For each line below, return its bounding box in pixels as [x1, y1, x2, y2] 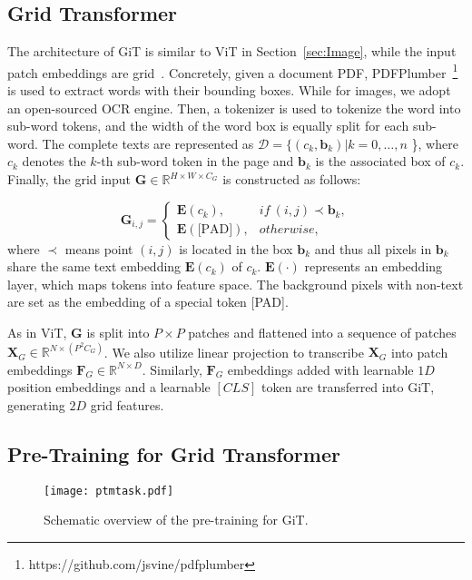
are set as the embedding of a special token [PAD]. [7, 292, 289, 311]
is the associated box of [315, 152, 446, 171]
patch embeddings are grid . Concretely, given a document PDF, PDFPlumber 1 [7, 60, 458, 82]
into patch [390, 342, 448, 361]
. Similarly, [142, 359, 202, 378]
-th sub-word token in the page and [96, 152, 294, 171]
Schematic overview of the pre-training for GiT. [44, 510, 309, 529]
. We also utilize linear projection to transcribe [103, 342, 365, 361]
